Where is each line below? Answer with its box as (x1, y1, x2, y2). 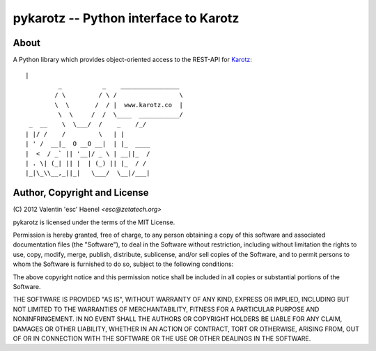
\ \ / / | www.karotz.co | (54, 101, 184, 109)
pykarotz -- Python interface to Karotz (13, 10, 240, 26)
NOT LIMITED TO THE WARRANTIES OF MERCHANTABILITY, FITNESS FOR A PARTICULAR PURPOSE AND (13, 305, 320, 313)
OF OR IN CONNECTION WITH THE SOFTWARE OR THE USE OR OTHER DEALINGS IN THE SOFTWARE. (13, 334, 311, 343)
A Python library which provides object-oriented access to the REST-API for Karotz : (13, 56, 252, 64)
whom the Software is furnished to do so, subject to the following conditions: (13, 260, 234, 268)
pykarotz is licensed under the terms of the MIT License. (13, 218, 175, 226)
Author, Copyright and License (13, 187, 149, 198)
